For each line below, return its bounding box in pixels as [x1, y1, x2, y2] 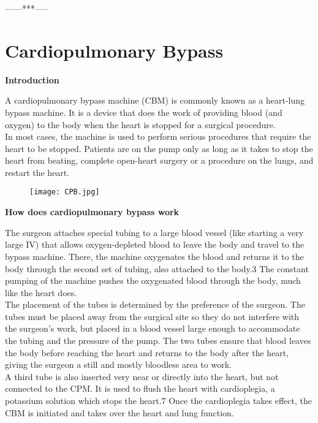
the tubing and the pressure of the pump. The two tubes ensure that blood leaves [5, 334, 311, 347]
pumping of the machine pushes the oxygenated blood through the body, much [5, 274, 301, 287]
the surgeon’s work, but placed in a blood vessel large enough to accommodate [5, 322, 300, 335]
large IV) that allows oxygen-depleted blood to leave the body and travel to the [5, 238, 305, 251]
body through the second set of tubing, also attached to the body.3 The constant [5, 262, 309, 275]
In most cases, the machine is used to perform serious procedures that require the [5, 130, 311, 143]
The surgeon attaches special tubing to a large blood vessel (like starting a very [5, 226, 304, 238]
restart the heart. [5, 166, 70, 178]
